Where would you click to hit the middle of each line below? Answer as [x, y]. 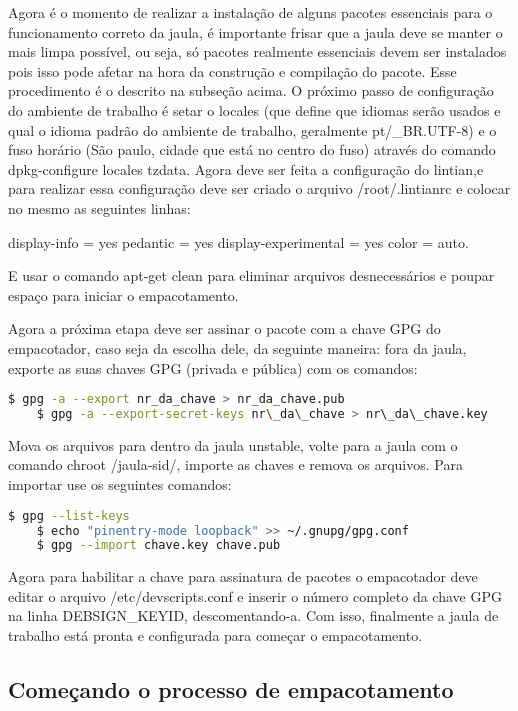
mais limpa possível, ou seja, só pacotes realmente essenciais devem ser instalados [257, 51]
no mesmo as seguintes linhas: [99, 207]
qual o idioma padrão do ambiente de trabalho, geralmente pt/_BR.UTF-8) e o [252, 129]
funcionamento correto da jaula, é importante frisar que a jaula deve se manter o [255, 31]
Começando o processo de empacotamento [231, 689]
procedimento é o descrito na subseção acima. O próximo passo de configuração [251, 90]
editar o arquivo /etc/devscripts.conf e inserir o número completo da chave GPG [255, 595]
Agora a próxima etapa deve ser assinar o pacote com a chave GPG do [224, 328]
